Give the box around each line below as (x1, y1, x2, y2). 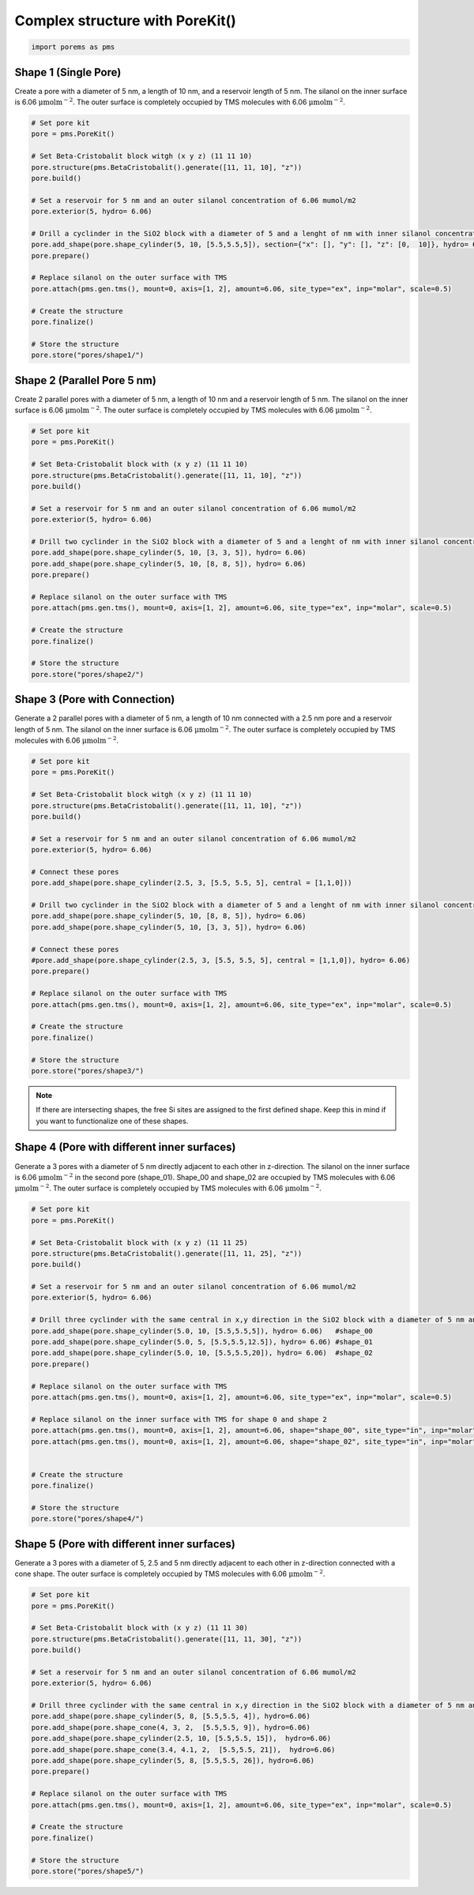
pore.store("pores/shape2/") (31, 670, 145, 679)
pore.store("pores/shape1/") (31, 351, 145, 359)
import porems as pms (31, 43, 115, 51)
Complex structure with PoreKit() (14, 12, 237, 29)
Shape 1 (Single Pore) (14, 66, 122, 79)
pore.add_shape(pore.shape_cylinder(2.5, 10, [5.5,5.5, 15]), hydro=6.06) (31, 1734, 332, 1743)
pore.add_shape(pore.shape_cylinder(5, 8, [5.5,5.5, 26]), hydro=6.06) (31, 1756, 315, 1765)
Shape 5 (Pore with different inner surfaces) (14, 1537, 236, 1551)
